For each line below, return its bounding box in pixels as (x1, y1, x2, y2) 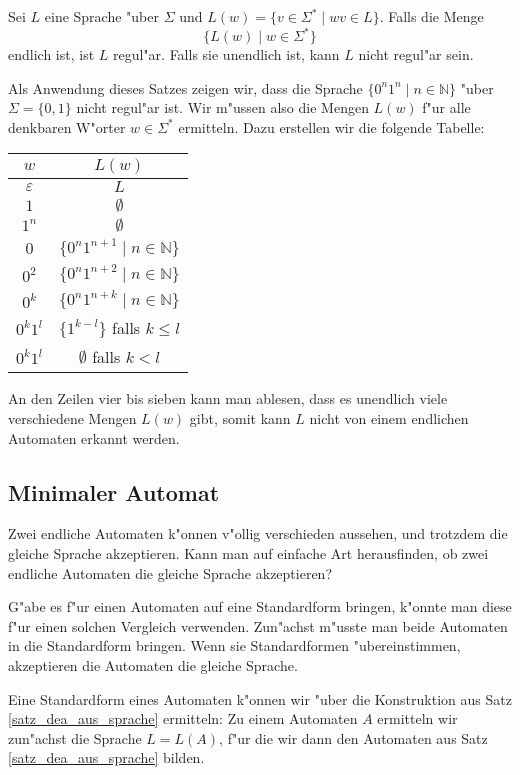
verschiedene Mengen (8, 408, 137, 429)
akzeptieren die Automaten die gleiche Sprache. (8, 655, 298, 676)
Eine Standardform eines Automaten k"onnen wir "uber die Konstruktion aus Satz (8, 688, 512, 709)
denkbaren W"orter (8, 116, 126, 137)
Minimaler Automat (8, 476, 220, 507)
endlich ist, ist (8, 44, 95, 65)
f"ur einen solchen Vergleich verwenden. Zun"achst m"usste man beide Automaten (8, 615, 508, 636)
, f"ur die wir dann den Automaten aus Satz (219, 727, 488, 748)
